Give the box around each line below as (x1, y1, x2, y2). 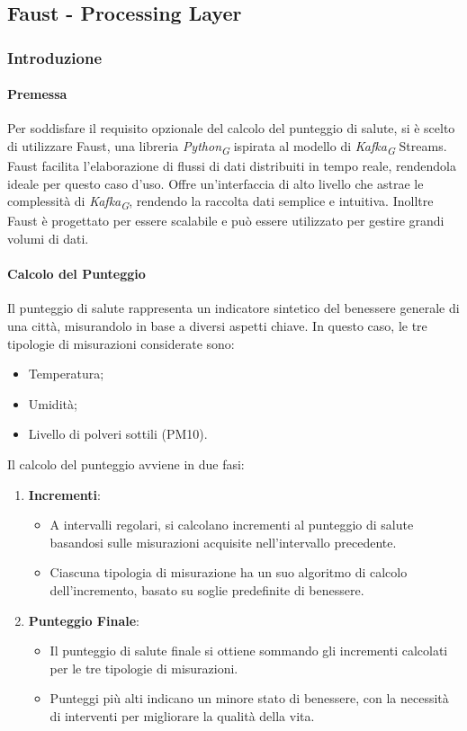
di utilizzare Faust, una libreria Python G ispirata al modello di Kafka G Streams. (7, 137, 447, 157)
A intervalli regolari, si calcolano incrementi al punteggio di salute (49, 515, 414, 534)
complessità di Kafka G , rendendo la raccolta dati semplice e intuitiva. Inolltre (7, 192, 434, 213)
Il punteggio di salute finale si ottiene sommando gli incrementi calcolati (49, 641, 448, 660)
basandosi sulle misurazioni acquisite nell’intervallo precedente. (49, 532, 397, 551)
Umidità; (28, 394, 77, 413)
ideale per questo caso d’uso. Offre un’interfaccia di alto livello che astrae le (7, 174, 424, 192)
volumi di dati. (7, 229, 89, 248)
